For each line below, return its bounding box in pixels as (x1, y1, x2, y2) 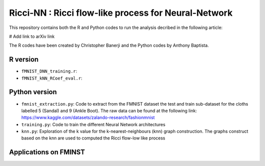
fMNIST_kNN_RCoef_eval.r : (21, 75, 82, 81)
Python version (9, 88, 57, 96)
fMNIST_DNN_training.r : (21, 68, 78, 74)
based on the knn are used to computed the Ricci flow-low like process (21, 135, 165, 141)
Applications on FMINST (9, 148, 85, 157)
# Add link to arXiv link (9, 33, 55, 39)
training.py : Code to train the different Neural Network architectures (21, 121, 165, 127)
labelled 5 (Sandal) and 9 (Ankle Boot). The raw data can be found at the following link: (21, 108, 197, 113)
